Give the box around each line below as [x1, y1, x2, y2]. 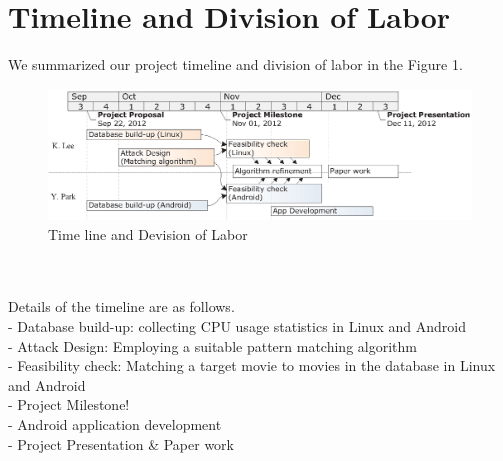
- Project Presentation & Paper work [8, 433, 234, 454]
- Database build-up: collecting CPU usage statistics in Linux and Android [8, 315, 466, 336]
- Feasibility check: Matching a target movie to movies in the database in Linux [8, 355, 496, 376]
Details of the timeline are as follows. [8, 296, 235, 317]
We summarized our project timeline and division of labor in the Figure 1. [8, 54, 463, 75]
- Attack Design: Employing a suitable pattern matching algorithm [8, 335, 417, 356]
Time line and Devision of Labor [48, 223, 248, 244]
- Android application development [8, 413, 222, 434]
